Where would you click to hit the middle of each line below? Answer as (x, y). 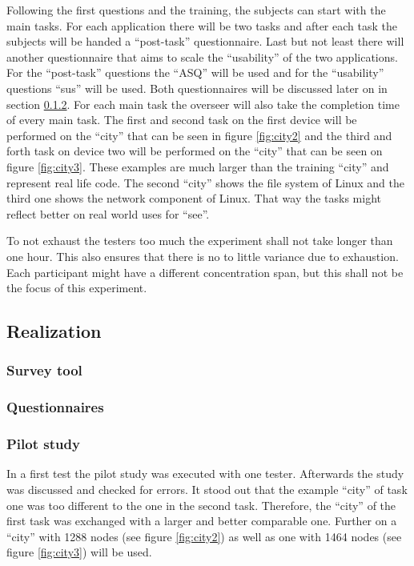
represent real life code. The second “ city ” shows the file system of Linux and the (205, 182)
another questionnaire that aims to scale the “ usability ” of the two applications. (202, 56)
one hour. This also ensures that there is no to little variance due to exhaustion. (203, 256)
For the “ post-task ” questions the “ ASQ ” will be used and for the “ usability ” (195, 72)
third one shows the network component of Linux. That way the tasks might (194, 198)
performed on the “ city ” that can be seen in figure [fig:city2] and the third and (199, 135)
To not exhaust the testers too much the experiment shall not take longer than (200, 241)
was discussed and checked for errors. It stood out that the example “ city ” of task (207, 489)
